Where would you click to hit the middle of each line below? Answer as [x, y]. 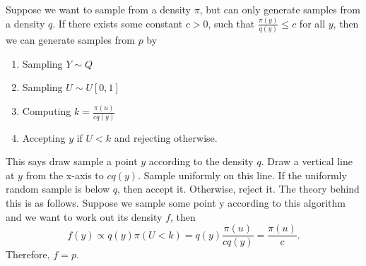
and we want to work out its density [84, 216]
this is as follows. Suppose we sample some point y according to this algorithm [176, 202]
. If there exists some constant [118, 23]
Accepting [44, 137]
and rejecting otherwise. [166, 137]
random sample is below [58, 189]
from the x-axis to [65, 175]
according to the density [201, 161]
